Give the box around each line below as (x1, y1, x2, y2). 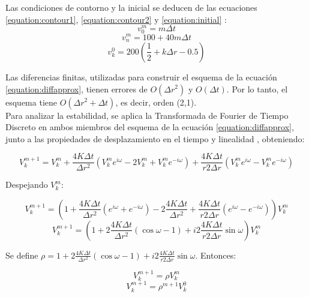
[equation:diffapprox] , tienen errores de (5, 82, 148, 95)
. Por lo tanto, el (226, 82, 288, 95)
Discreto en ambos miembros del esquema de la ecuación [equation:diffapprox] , (5, 121, 294, 133)
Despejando (5, 178, 48, 191)
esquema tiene (5, 95, 58, 108)
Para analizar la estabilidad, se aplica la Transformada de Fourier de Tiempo (5, 109, 289, 121)
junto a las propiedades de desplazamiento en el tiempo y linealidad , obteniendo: (5, 132, 305, 145)
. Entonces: (195, 248, 236, 261)
